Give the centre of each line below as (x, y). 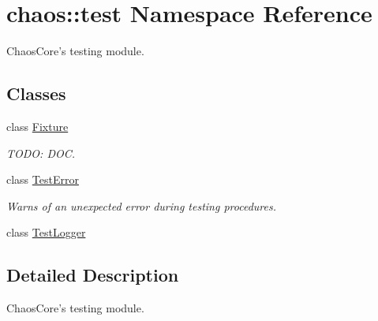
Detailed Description (93, 275)
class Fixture (37, 126)
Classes (36, 93)
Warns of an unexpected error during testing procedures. (142, 205)
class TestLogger (46, 232)
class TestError (43, 179)
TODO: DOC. (41, 153)
